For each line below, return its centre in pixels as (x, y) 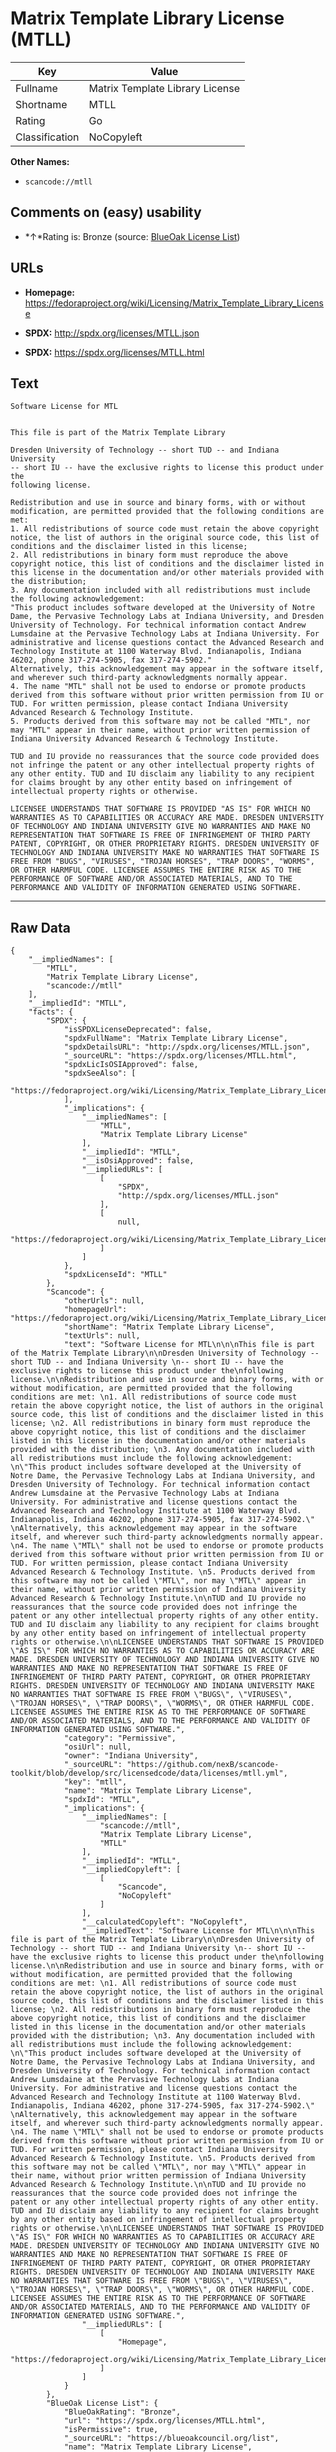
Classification (47, 137)
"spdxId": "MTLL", (102, 1800)
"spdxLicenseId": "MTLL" (115, 1275)
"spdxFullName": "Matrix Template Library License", (175, 1038)
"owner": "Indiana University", (131, 1756)
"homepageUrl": (95, 1310)
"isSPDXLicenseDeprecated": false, (138, 1030)
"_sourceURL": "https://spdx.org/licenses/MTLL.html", (180, 1056)
